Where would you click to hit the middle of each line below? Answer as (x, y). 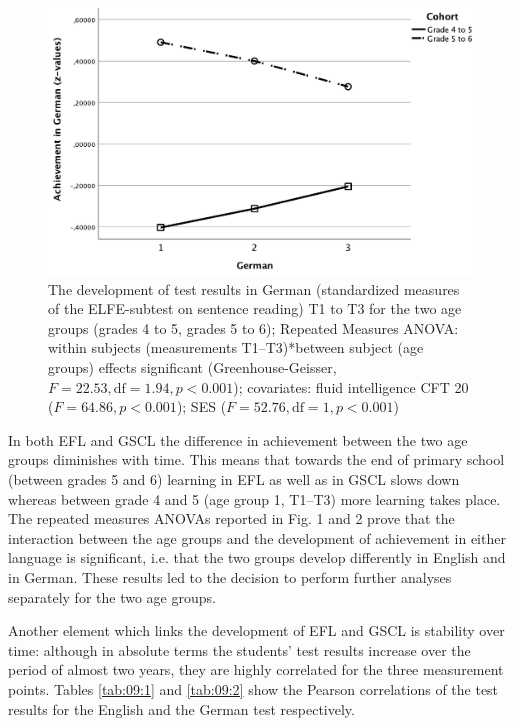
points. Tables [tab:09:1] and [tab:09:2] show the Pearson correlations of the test (253, 688)
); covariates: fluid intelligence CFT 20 (351, 386)
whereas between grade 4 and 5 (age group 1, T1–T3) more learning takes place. (254, 498)
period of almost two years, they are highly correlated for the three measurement (256, 669)
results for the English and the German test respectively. (181, 708)
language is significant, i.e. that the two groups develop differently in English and (257, 557)
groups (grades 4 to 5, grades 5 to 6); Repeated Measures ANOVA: (253, 327)
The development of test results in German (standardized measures (254, 288)
